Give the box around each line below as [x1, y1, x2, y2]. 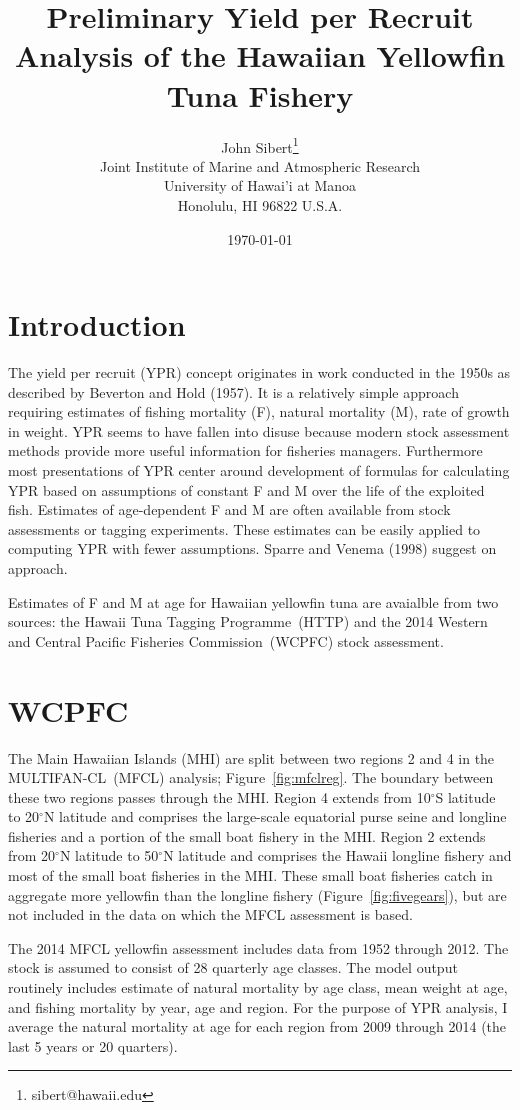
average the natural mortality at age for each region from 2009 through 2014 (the [8, 1016, 507, 1037]
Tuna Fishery [166, 74, 354, 115]
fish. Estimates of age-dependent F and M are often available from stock [8, 499, 451, 520]
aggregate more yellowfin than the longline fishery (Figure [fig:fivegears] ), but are [8, 884, 507, 905]
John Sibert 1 [221, 133, 299, 157]
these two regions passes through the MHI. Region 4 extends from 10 [8, 786, 431, 807]
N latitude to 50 [59, 845, 159, 866]
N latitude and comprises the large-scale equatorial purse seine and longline [43, 806, 507, 827]
